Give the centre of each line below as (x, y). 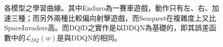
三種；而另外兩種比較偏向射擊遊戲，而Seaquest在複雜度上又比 (114, 17)
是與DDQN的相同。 (89, 37)
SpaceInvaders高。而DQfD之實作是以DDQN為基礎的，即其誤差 (107, 28)
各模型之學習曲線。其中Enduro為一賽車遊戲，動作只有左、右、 (108, 8)
